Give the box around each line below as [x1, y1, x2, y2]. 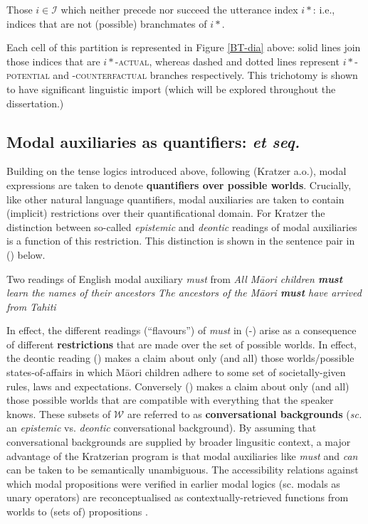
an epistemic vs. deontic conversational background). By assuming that [6, 420, 317, 435]
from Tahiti [6, 299, 56, 314]
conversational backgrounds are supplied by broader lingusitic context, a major [6, 434, 351, 449]
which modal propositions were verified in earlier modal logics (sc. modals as [6, 476, 340, 491]
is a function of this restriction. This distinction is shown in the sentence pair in [6, 233, 355, 248]
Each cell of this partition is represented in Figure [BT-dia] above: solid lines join [6, 40, 361, 55]
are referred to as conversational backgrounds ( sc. [127, 406, 362, 421]
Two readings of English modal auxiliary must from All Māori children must [6, 271, 343, 286]
